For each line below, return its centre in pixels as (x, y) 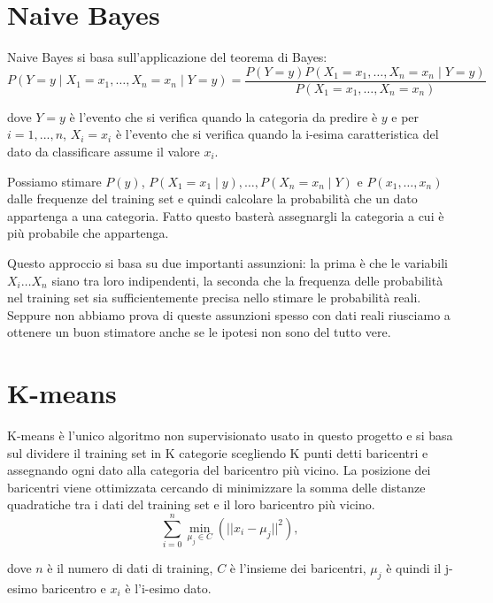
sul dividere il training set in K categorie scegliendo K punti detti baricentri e (218, 452)
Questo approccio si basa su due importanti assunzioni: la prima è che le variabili (228, 262)
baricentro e (73, 588)
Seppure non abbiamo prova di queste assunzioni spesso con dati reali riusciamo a (229, 314)
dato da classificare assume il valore (104, 151)
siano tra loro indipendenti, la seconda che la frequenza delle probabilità (247, 280)
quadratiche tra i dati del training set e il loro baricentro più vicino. (191, 504)
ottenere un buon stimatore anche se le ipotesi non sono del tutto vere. (199, 332)
